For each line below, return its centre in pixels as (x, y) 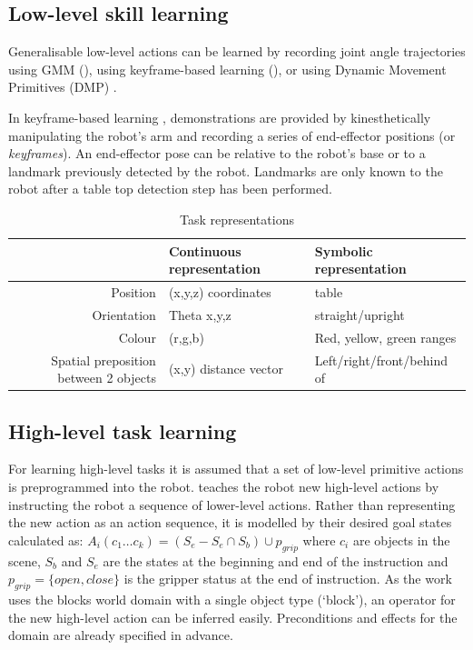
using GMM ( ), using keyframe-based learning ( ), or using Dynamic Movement (227, 69)
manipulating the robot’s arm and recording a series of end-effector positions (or (232, 135)
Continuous (205, 250)
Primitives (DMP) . (63, 87)
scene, (25, 560)
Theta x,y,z (200, 314)
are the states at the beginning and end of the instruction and (276, 560)
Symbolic (344, 250)
